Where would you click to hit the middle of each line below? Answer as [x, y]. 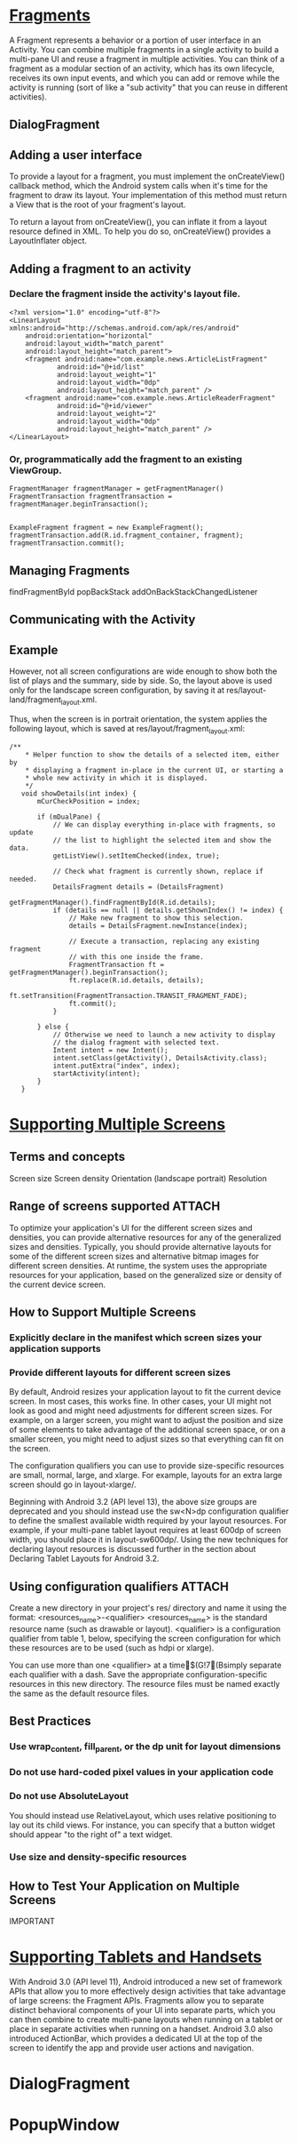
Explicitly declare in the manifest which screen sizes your [136, 1337]
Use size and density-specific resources [98, 1857]
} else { [53, 1027]
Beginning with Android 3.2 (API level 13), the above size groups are [133, 1502]
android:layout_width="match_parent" [95, 343]
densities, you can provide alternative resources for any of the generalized [145, 1237]
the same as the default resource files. [79, 1693]
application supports [55, 1348]
